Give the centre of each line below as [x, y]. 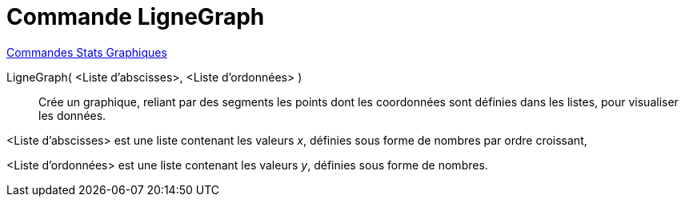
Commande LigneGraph [136, 17]
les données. [72, 115]
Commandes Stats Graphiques [87, 52]
